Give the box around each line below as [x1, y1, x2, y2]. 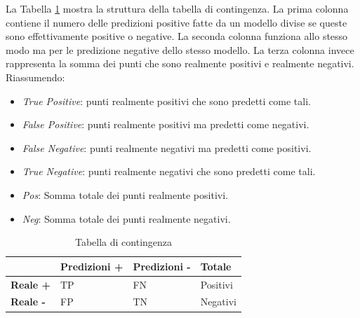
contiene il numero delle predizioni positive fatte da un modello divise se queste [6, 15, 347, 29]
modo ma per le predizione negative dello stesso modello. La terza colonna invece [6, 42, 354, 57]
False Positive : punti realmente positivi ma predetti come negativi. [22, 117, 309, 132]
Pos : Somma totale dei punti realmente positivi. [22, 187, 228, 202]
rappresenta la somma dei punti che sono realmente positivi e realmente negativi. [6, 56, 354, 71]
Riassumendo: [6, 69, 65, 84]
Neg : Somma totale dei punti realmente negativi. [22, 211, 231, 226]
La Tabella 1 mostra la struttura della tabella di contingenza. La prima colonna [6, 1, 349, 15]
